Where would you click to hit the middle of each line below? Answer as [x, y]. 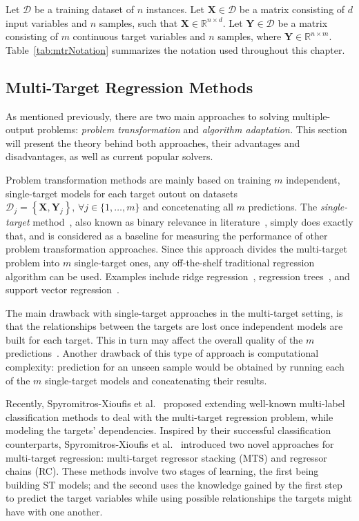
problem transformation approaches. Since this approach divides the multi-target [176, 249]
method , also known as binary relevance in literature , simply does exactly [193, 222]
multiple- [311, 116]
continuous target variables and [139, 36]
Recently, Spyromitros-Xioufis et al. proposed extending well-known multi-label [175, 403]
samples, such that [138, 22]
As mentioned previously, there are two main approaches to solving [147, 116]
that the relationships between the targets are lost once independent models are [174, 326]
